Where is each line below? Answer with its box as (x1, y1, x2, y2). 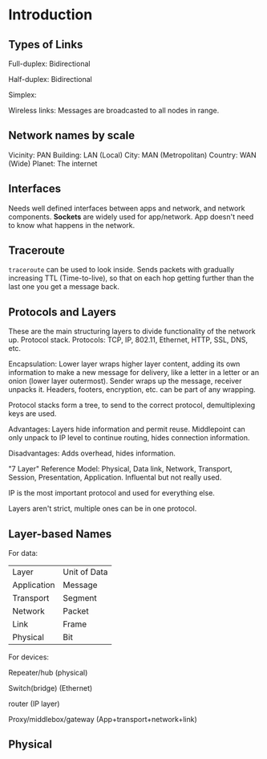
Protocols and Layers (8, 305, 116, 319)
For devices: (8, 652, 50, 662)
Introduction (8, 6, 93, 24)
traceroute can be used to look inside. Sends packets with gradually (8, 265, 235, 275)
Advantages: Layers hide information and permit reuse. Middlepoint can (8, 424, 246, 435)
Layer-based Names (8, 527, 112, 541)
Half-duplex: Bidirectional (8, 75, 92, 84)
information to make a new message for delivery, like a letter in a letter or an (8, 368, 259, 377)
